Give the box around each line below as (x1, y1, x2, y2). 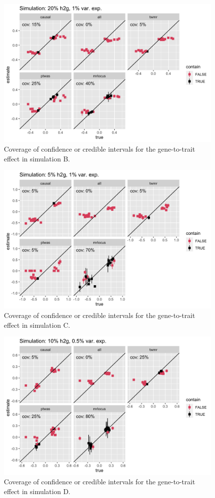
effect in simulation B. (4, 153, 70, 163)
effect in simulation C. (4, 319, 70, 330)
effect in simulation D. (4, 486, 70, 496)
